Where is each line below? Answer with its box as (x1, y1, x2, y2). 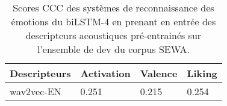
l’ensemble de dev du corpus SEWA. (37, 42, 190, 56)
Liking (187, 66, 217, 80)
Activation (80, 66, 131, 80)
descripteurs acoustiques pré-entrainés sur (25, 28, 202, 42)
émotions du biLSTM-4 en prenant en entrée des (11, 14, 216, 28)
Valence (140, 66, 178, 80)
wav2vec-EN (10, 84, 61, 98)
